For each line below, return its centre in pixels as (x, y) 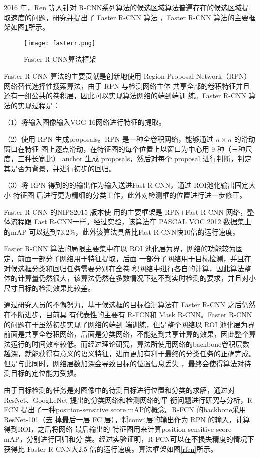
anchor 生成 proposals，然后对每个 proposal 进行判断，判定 (157, 159)
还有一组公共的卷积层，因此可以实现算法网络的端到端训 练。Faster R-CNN (125, 95)
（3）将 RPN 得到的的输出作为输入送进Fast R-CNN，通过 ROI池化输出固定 (126, 185)
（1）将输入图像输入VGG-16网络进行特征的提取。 (85, 122)
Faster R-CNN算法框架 (60, 59)
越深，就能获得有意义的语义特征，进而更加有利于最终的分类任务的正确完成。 (130, 354)
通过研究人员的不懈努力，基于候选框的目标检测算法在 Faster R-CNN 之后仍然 (130, 304)
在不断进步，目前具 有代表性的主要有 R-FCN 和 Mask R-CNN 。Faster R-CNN (128, 314)
